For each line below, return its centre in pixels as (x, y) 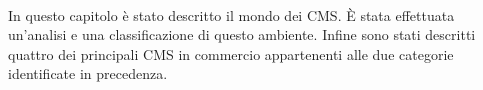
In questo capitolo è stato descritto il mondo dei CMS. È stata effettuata (231, 14)
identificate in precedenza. (88, 73)
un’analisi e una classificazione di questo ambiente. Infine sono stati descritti (242, 34)
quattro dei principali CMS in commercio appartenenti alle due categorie (231, 53)
